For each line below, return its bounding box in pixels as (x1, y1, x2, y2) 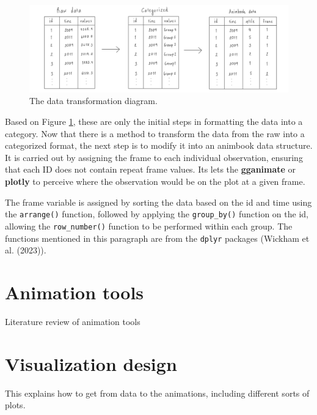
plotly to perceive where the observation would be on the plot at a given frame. (5, 175, 305, 187)
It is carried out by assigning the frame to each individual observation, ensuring (5, 151, 303, 163)
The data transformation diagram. (29, 94, 158, 107)
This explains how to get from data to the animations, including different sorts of (5, 386, 310, 399)
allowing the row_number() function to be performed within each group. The (5, 219, 293, 232)
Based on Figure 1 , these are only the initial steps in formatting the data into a (5, 115, 303, 128)
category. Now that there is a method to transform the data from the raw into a (5, 127, 305, 140)
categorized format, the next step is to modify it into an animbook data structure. (5, 139, 313, 152)
